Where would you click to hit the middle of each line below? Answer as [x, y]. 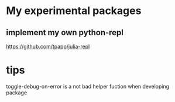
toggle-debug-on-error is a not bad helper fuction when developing [88, 86]
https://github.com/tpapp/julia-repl [48, 46]
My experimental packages [74, 11]
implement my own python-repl [65, 33]
